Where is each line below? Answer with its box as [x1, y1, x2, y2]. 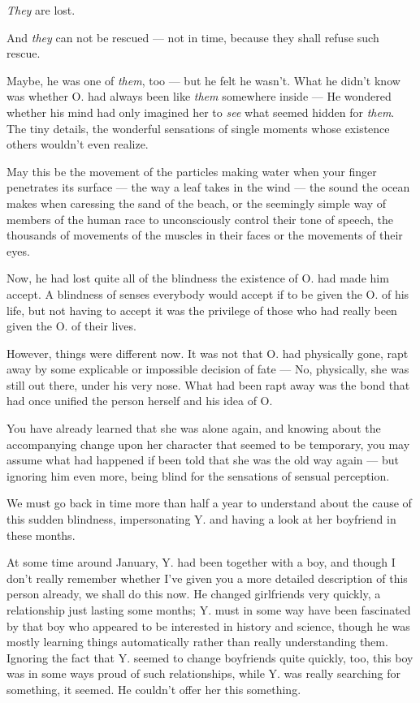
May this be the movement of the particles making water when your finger [6, 162, 377, 179]
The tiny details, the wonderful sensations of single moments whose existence [6, 119, 390, 136]
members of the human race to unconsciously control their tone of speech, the [6, 210, 394, 227]
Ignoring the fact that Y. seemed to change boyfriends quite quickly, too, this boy [6, 649, 414, 666]
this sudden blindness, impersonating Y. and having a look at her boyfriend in [6, 511, 396, 528]
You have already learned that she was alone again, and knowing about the [6, 420, 381, 437]
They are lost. [6, 2, 76, 18]
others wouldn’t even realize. [6, 136, 149, 153]
